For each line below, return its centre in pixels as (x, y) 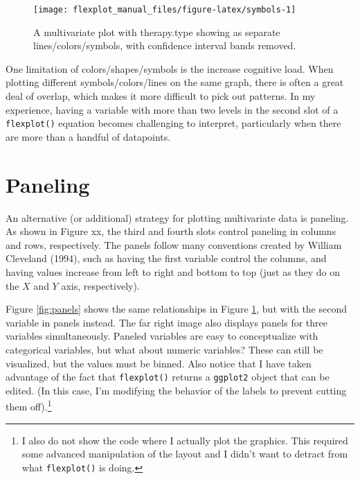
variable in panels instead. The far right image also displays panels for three (166, 322)
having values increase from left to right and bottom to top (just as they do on (173, 271)
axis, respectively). (100, 285)
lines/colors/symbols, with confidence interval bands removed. (165, 45)
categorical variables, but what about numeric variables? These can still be (164, 349)
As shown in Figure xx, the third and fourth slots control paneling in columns (171, 231)
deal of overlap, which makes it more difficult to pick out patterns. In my (161, 96)
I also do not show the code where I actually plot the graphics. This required (185, 440)
